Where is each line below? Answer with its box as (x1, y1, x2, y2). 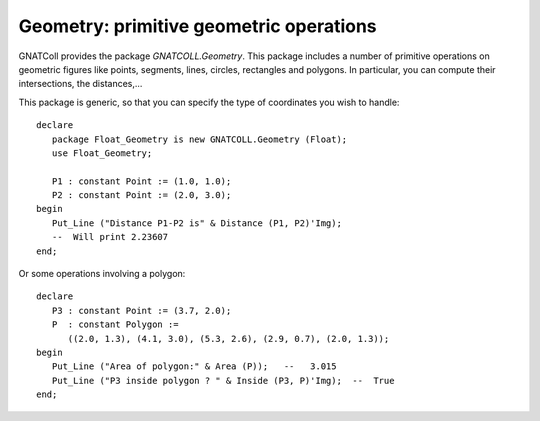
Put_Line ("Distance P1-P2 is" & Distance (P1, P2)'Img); (51, 217, 342, 229)
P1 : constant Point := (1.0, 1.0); (51, 175, 232, 187)
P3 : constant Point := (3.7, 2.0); (51, 305, 232, 316)
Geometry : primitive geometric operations (18, 15, 377, 37)
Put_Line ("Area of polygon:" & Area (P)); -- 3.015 (51, 361, 337, 372)
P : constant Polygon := (51, 319, 179, 330)
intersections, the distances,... (18, 78, 143, 90)
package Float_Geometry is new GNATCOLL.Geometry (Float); (51, 133, 348, 145)
